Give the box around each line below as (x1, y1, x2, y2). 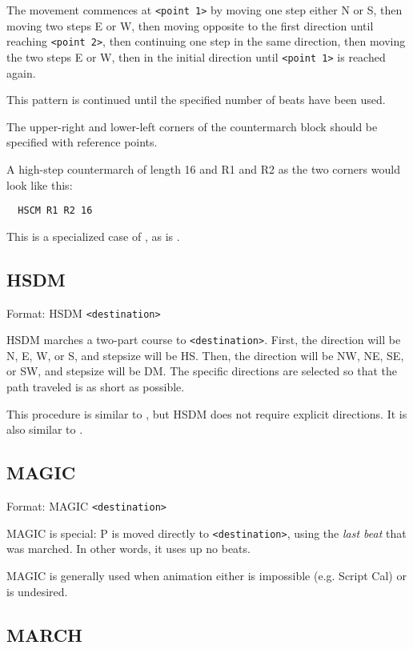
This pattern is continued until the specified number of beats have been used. (6, 91, 386, 108)
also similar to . (6, 421, 83, 438)
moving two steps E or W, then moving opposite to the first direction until (6, 17, 374, 34)
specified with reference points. (6, 134, 158, 150)
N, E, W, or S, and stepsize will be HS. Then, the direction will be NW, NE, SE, (6, 347, 404, 363)
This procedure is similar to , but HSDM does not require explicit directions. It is (6, 405, 407, 422)
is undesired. (6, 583, 68, 599)
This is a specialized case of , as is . (6, 227, 180, 244)
